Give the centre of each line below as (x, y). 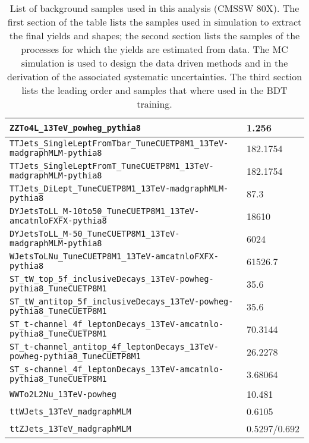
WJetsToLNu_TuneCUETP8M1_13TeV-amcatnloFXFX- (114, 256)
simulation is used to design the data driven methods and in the (154, 63)
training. (154, 104)
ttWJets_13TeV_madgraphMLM (70, 411)
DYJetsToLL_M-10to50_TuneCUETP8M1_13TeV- (105, 211)
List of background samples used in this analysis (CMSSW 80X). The (154, 8)
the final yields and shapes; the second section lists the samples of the (154, 35)
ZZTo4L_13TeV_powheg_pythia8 (75, 128)
